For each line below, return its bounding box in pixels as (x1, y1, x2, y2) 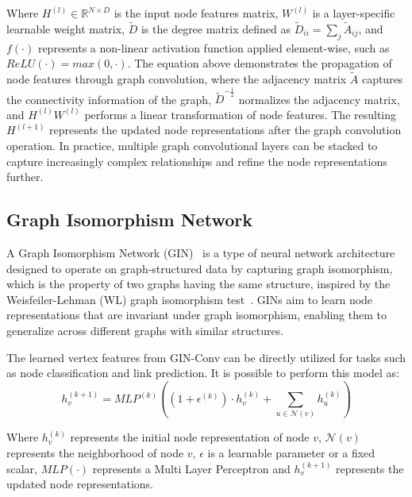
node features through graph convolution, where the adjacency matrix (6, 71, 347, 87)
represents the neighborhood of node (6, 445, 184, 461)
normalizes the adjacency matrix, (238, 91, 400, 107)
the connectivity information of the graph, (6, 91, 211, 107)
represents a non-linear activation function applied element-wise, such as (37, 39, 390, 56)
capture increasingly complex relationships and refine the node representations (6, 152, 387, 169)
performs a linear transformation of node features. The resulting (84, 106, 397, 122)
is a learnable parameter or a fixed (207, 445, 375, 461)
